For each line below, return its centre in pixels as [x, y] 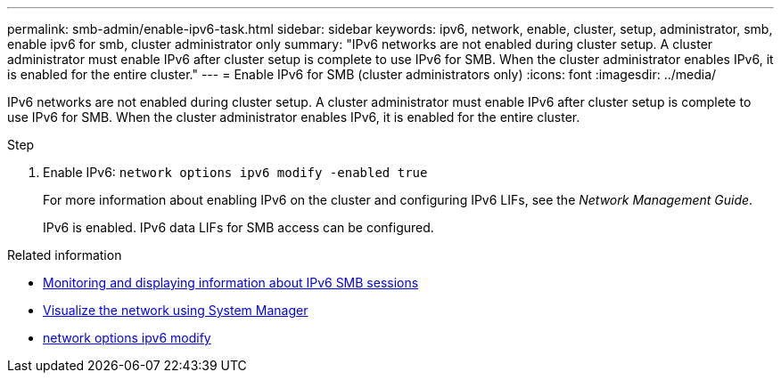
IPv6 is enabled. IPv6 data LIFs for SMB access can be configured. [238, 227]
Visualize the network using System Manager [176, 310]
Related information [65, 255]
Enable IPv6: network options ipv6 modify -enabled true [235, 172]
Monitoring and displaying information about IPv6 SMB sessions [231, 283]
